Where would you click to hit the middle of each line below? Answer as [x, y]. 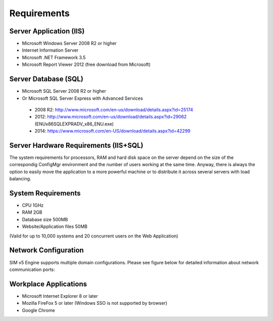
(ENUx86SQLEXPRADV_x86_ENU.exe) [74, 124]
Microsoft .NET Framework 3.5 [54, 57]
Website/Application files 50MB [55, 227]
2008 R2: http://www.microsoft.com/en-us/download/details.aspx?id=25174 [114, 109]
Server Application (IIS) [47, 31]
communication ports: [32, 269]
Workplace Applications [48, 284]
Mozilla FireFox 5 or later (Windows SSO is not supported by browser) [95, 303]
